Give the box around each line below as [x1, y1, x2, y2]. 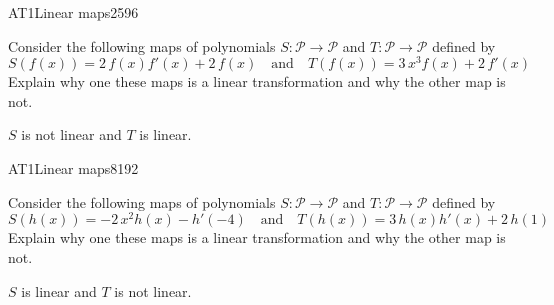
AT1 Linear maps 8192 [8, 158, 139, 179]
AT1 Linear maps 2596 [8, 2, 139, 22]
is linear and [21, 280, 97, 301]
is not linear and [21, 124, 122, 145]
